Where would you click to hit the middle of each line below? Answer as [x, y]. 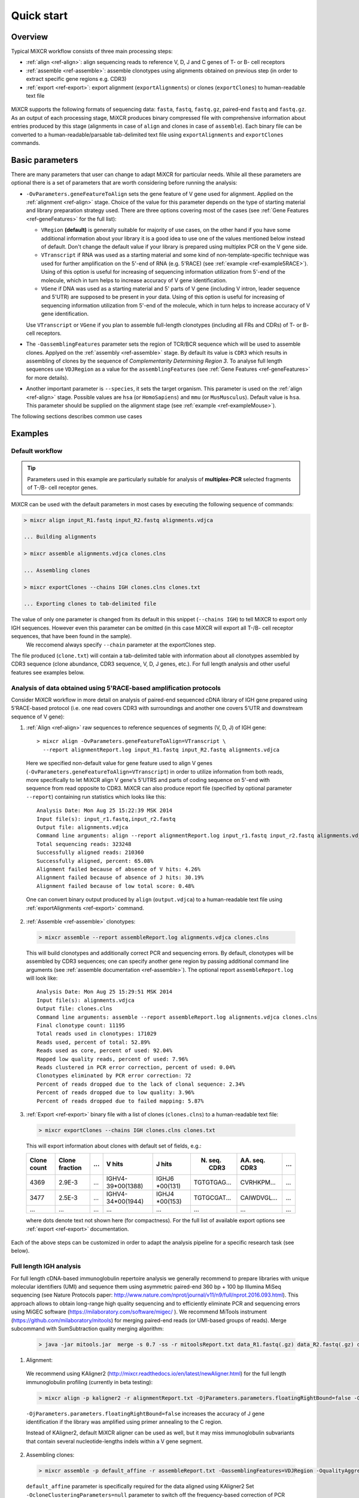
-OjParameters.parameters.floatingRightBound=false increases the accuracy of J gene [145, 1414]
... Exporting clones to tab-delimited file [90, 604]
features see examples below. [48, 672]
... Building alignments [60, 537]
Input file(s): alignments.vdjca [86, 1000]
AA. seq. [253, 1161]
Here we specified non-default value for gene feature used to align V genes [119, 763]
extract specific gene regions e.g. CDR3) [76, 79]
